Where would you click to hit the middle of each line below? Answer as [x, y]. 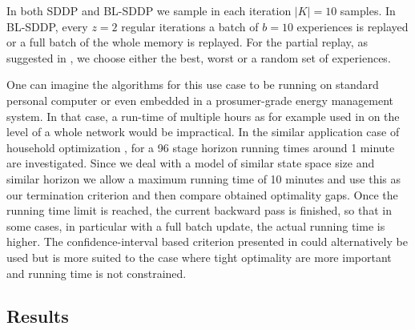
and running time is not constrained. [97, 273]
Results [38, 316]
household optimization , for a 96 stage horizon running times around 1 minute [201, 147]
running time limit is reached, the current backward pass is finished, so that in [199, 210]
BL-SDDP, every [47, 26]
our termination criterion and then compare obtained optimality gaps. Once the [202, 194]
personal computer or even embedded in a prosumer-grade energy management [200, 100]
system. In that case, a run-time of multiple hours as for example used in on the [203, 116]
